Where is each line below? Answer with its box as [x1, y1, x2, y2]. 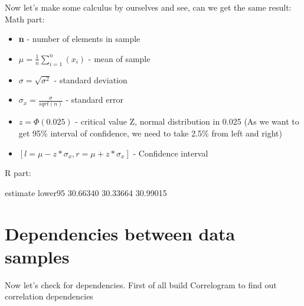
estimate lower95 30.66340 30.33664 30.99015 [5, 186, 167, 198]
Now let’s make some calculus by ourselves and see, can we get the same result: [5, 1, 292, 13]
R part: [5, 167, 31, 179]
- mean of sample [88, 52, 151, 64]
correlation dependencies [5, 290, 93, 302]
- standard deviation [54, 73, 128, 86]
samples [5, 244, 70, 268]
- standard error [66, 93, 123, 106]
